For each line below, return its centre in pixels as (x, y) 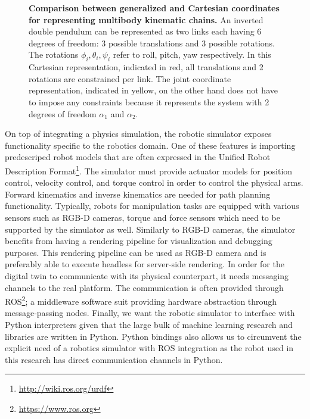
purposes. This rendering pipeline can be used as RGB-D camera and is (136, 252)
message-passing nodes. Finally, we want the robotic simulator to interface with (150, 313)
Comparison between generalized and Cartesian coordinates (154, 8)
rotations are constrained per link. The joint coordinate (130, 78)
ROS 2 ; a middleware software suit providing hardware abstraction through (141, 300)
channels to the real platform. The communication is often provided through (144, 287)
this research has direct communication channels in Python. (114, 359)
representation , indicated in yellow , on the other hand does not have (153, 90)
